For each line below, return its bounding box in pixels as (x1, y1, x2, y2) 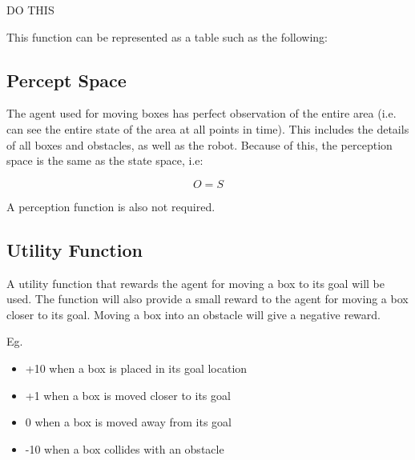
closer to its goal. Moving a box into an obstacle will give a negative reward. (6, 306, 381, 322)
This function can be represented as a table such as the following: (6, 28, 328, 45)
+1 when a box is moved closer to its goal (25, 386, 231, 403)
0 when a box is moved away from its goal (25, 414, 232, 430)
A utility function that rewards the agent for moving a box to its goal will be (6, 274, 385, 291)
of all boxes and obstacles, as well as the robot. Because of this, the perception (6, 136, 393, 153)
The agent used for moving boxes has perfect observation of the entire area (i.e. (6, 105, 397, 122)
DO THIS (6, 2, 54, 18)
